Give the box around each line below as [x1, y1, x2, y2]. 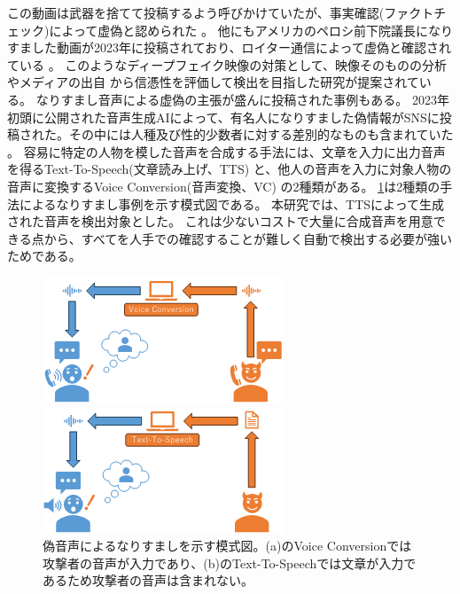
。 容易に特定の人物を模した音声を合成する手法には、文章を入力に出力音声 [7, 142, 446, 160]
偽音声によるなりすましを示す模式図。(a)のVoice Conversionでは [43, 536, 412, 555]
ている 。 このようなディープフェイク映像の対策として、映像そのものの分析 [7, 55, 448, 74]
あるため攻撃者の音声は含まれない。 [43, 571, 253, 590]
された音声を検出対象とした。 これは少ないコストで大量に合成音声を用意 [7, 212, 433, 231]
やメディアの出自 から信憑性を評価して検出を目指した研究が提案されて [7, 73, 419, 91]
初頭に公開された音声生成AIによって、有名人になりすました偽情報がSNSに [7, 107, 440, 126]
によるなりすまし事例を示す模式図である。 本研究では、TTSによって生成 [19, 194, 444, 213]
